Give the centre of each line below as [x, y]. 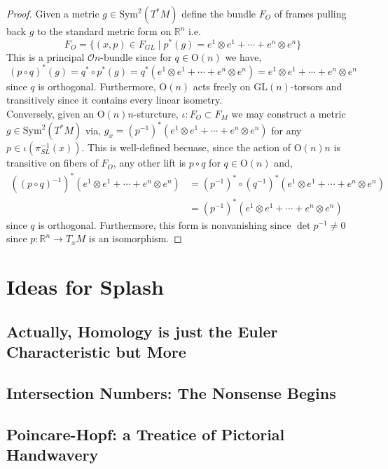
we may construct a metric [289, 113]
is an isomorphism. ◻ [135, 238]
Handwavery [53, 454]
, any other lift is [150, 163]
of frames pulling [310, 13]
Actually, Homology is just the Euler [142, 331]
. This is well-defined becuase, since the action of [186, 147]
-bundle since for [136, 56]
